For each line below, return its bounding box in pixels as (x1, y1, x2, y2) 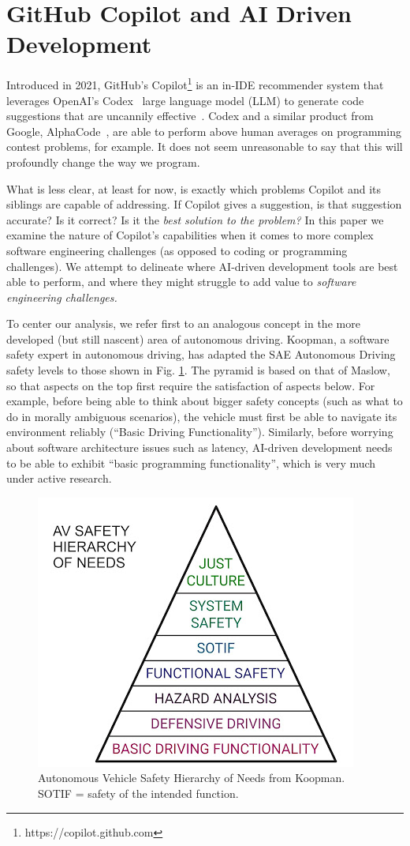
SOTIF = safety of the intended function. (38, 785, 239, 801)
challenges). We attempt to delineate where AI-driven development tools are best (6, 258, 398, 274)
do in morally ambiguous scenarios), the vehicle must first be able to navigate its (6, 408, 397, 424)
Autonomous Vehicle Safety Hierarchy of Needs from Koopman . (38, 769, 345, 786)
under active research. (6, 470, 112, 487)
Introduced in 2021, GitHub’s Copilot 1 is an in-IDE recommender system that (6, 74, 384, 92)
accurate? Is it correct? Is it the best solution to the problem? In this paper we (6, 211, 384, 227)
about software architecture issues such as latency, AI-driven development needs (6, 439, 393, 456)
